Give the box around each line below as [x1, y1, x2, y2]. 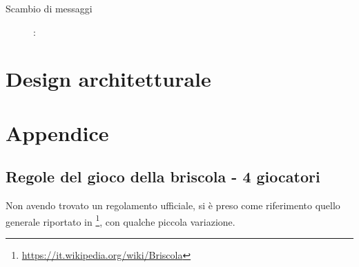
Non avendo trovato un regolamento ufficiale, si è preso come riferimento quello [6, 198, 340, 213]
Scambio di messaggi [6, 1, 93, 15]
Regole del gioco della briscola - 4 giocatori [6, 166, 320, 187]
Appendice [6, 118, 109, 147]
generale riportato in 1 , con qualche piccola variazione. [6, 212, 235, 228]
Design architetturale [6, 65, 211, 93]
